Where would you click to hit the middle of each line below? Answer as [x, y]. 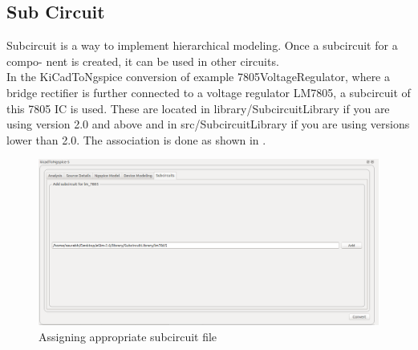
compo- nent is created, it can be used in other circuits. [143, 61]
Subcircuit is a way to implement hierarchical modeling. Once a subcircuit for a [202, 45]
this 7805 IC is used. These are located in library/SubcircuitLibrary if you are [198, 108]
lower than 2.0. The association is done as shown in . [136, 139]
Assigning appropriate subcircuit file [128, 336]
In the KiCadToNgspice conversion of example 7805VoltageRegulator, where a [198, 77]
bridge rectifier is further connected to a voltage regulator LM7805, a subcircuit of [209, 92]
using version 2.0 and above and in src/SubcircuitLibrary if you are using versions [208, 124]
